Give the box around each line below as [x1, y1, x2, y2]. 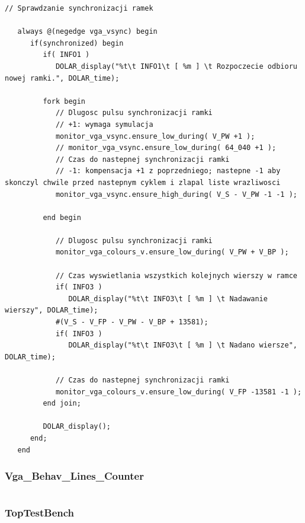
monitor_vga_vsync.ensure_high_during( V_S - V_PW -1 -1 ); [55, 190, 297, 199]
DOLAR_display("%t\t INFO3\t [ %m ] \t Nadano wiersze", [68, 341, 297, 350]
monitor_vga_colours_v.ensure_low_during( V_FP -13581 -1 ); [55, 387, 302, 396]
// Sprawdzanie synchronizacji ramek [5, 4, 153, 12]
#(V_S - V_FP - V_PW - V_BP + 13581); [55, 318, 208, 327]
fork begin [43, 97, 86, 106]
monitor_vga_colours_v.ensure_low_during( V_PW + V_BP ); [55, 248, 289, 257]
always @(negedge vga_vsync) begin [17, 27, 158, 36]
